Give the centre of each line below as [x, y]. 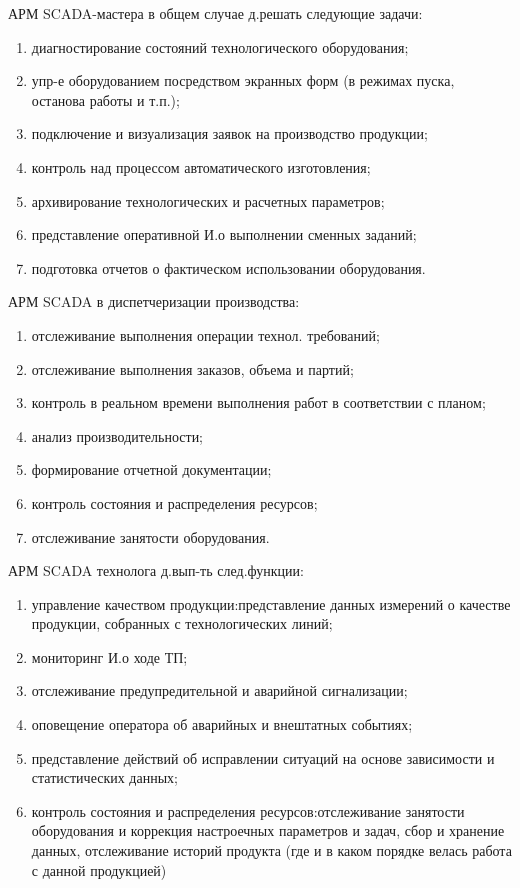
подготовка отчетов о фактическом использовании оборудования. [228, 267]
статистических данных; [104, 777]
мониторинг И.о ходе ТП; [109, 656]
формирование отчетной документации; [151, 469]
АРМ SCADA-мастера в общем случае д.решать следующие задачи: [215, 13]
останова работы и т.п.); [105, 99]
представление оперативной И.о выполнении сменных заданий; [224, 234]
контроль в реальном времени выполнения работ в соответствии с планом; [258, 402]
